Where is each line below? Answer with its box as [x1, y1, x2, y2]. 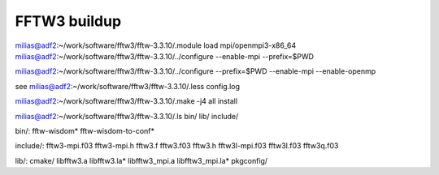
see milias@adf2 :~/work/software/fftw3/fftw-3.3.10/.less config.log [15, 81, 240, 91]
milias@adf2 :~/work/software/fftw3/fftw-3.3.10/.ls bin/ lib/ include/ [15, 111, 239, 121]
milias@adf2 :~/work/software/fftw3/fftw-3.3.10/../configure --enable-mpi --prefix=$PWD [15, 51, 315, 61]
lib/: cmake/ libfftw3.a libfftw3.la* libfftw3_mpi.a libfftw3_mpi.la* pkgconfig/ [15, 156, 268, 165]
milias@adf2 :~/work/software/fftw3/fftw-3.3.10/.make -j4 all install [15, 96, 238, 106]
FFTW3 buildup [15, 12, 122, 30]
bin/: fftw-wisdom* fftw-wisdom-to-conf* [15, 126, 154, 135]
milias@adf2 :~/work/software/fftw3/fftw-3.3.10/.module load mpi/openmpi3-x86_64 [15, 41, 297, 50]
